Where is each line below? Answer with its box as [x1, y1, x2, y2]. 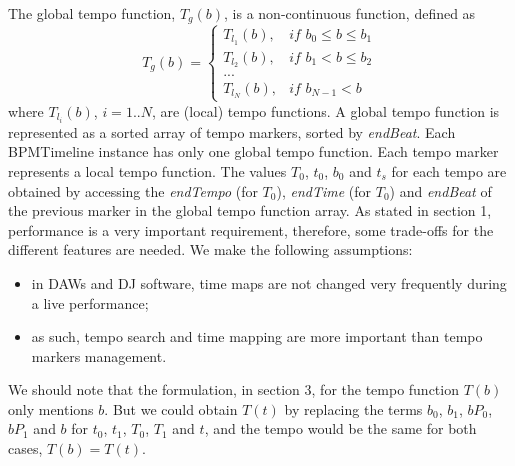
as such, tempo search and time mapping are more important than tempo [31, 326, 483, 347]
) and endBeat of [389, 180, 492, 201]
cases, [8, 438, 43, 459]
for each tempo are [391, 160, 507, 181]
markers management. [31, 345, 167, 366]
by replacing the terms [284, 398, 423, 419]
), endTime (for [276, 180, 372, 201]
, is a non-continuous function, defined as [224, 3, 476, 23]
